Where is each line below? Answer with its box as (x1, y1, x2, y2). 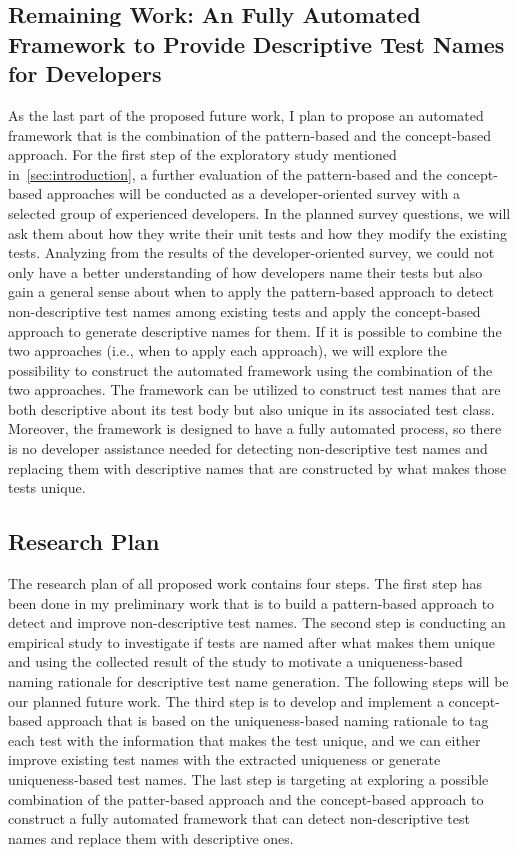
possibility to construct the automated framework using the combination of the (8, 359, 493, 380)
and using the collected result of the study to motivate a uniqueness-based (8, 651, 463, 672)
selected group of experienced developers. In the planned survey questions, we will (8, 202, 511, 223)
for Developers (8, 58, 162, 89)
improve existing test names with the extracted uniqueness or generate (8, 749, 441, 770)
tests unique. (8, 477, 86, 498)
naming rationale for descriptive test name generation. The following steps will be (8, 671, 509, 692)
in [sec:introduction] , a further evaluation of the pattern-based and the (8, 163, 442, 184)
